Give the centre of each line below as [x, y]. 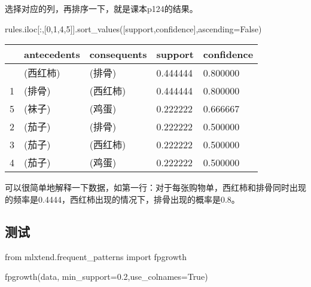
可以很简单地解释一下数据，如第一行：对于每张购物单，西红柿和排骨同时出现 [155, 187]
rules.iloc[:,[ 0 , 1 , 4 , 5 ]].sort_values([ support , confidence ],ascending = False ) [133, 28]
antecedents [52, 54]
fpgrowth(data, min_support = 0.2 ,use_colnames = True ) [106, 277]
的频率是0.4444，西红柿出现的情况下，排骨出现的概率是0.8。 [122, 199]
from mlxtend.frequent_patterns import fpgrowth [96, 256]
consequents [118, 54]
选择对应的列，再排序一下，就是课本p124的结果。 [101, 8]
